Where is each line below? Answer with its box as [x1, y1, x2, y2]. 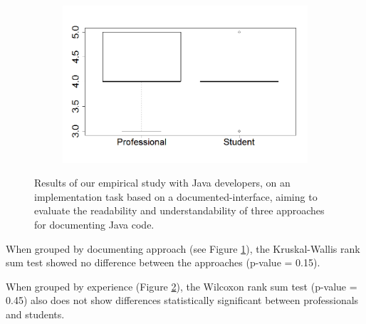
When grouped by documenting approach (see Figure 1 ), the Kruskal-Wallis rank [6, 241, 360, 256]
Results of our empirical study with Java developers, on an [34, 175, 291, 190]
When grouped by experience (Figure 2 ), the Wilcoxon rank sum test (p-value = [6, 278, 357, 293]
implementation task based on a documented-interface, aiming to [34, 189, 318, 204]
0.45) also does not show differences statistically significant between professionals [6, 293, 359, 308]
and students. [6, 307, 65, 321]
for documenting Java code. [34, 217, 155, 232]
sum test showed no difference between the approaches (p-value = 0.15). [6, 255, 320, 270]
